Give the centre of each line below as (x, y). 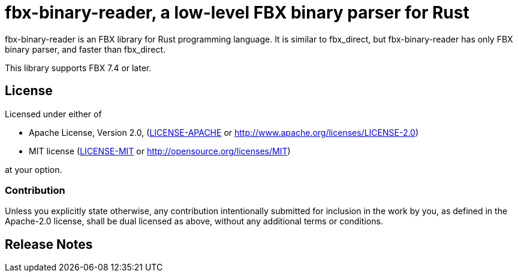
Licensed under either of (53, 114)
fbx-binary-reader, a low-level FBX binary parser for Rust (237, 13)
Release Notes (49, 244)
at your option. (34, 169)
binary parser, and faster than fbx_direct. (85, 49)
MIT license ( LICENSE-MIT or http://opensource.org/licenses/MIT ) (160, 151)
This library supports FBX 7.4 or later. (78, 68)
